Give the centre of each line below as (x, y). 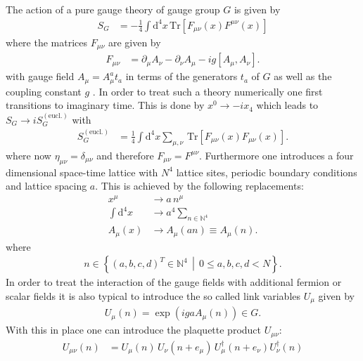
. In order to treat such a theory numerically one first (208, 91)
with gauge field (40, 76)
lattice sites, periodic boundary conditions (267, 172)
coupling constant (44, 91)
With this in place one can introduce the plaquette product (134, 330)
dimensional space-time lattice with (82, 172)
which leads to (287, 105)
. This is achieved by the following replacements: (199, 186)
